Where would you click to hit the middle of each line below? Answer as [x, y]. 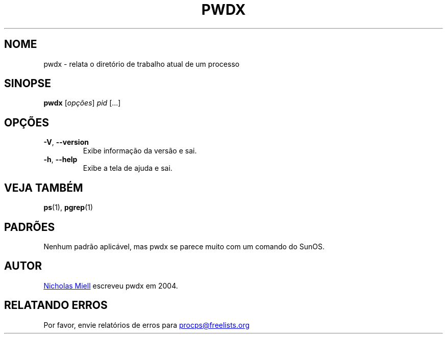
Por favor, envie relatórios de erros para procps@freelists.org [147, 325]
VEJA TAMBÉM [44, 188]
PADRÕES [30, 227]
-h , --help [60, 160]
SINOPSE [28, 84]
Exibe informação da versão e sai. [140, 151]
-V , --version [66, 142]
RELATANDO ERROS [56, 305]
